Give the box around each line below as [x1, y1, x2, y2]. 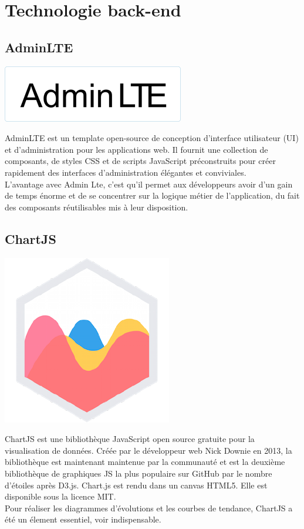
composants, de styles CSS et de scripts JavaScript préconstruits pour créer [5, 155, 276, 167]
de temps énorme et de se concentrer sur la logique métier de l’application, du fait [5, 189, 300, 202]
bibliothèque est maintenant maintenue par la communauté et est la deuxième [5, 456, 285, 468]
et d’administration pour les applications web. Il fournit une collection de [5, 143, 268, 155]
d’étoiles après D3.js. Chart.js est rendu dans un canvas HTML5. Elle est [5, 478, 268, 491]
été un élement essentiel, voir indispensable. [5, 513, 161, 525]
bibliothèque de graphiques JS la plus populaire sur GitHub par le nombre [5, 467, 272, 479]
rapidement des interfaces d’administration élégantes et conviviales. [5, 166, 246, 178]
